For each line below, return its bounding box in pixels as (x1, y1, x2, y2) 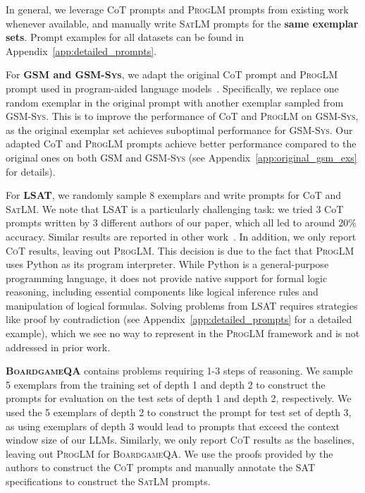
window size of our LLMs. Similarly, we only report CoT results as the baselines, (6, 432, 355, 447)
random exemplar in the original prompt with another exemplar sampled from (6, 95, 344, 109)
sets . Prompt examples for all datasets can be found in (6, 30, 244, 44)
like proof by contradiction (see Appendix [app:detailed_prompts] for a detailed (6, 312, 352, 327)
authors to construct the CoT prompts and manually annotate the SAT (6, 460, 316, 475)
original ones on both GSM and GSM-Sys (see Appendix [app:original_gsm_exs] (6, 150, 357, 164)
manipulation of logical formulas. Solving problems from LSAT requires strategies (6, 298, 358, 312)
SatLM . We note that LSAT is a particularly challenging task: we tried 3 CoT (6, 201, 344, 216)
